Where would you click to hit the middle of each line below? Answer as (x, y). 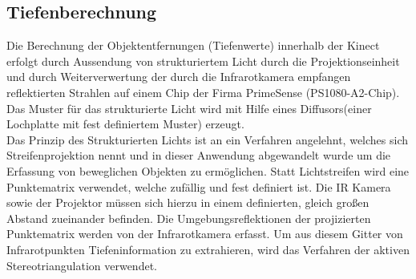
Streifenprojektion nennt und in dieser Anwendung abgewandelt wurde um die (199, 155)
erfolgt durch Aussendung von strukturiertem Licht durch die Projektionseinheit (203, 61)
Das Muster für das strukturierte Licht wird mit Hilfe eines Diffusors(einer (189, 108)
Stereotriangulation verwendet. (82, 265)
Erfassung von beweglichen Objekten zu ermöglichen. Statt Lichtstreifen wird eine (208, 170)
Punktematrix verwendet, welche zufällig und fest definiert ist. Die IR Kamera (199, 186)
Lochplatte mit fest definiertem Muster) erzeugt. (125, 124)
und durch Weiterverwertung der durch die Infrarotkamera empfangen (179, 77)
